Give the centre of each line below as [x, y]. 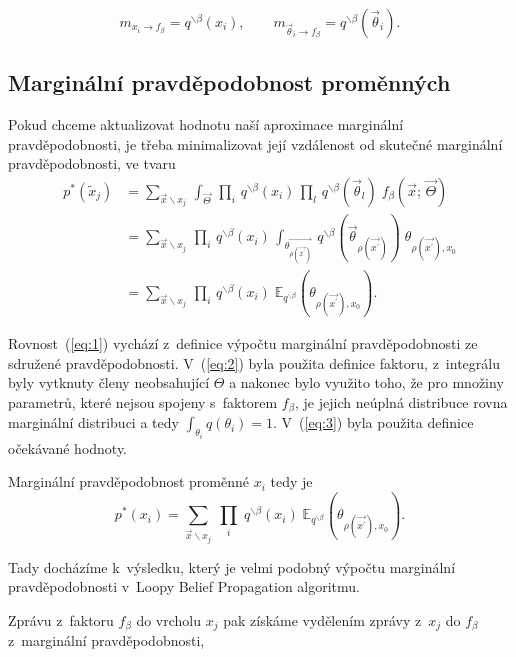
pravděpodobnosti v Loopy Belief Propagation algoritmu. [184, 586]
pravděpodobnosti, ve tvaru [92, 163]
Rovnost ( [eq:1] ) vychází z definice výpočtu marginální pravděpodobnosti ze [243, 343]
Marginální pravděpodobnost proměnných [229, 82]
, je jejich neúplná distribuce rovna [401, 401]
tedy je [291, 481]
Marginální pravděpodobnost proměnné [128, 481]
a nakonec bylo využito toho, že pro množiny [366, 382]
